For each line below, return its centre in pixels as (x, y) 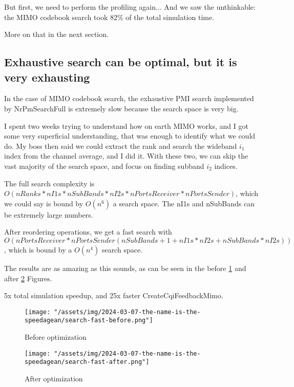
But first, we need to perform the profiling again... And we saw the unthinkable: (130, 7)
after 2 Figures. (28, 278)
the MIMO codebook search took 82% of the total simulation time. (109, 17)
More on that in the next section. (56, 34)
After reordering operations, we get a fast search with (88, 232)
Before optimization (56, 337)
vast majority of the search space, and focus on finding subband (104, 166)
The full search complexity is (49, 183)
